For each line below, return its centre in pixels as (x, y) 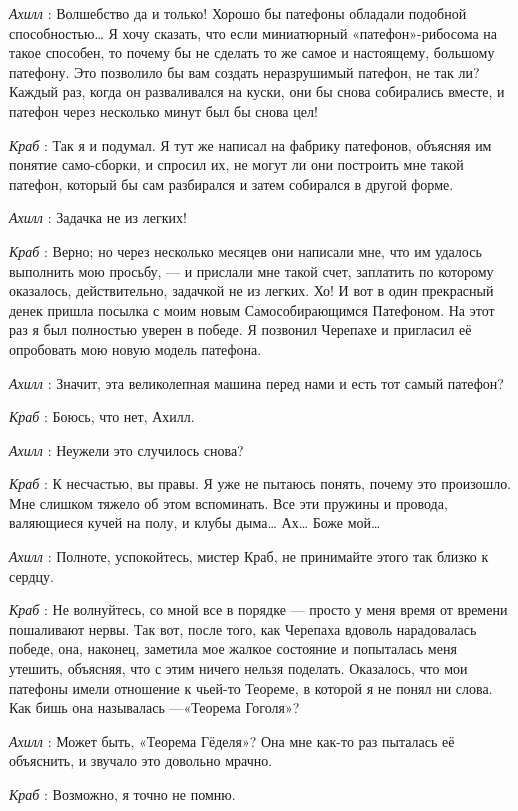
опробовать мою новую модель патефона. (135, 348)
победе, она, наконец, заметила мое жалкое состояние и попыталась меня (233, 648)
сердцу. (31, 575)
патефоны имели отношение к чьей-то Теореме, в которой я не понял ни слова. (251, 687)
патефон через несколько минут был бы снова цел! (163, 110)
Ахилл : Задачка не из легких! (98, 217)
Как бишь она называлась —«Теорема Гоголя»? (154, 707)
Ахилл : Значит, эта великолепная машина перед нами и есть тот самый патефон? (256, 382)
